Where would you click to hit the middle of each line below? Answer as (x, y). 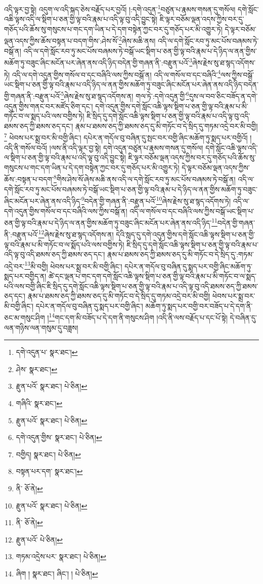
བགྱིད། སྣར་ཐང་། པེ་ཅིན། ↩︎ (48, 454)
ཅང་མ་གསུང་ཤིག (25, 318)
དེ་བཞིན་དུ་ (243, 318)
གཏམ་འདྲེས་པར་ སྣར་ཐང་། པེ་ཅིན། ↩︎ (61, 556)
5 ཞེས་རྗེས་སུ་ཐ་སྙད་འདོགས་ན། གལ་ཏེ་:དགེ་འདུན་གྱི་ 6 (125, 95)
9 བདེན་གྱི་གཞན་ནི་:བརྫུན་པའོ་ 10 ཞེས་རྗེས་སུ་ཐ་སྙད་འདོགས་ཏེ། (156, 200)
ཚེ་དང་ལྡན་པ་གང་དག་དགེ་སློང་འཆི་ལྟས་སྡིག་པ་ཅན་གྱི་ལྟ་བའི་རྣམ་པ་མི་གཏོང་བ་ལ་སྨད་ (153, 276)
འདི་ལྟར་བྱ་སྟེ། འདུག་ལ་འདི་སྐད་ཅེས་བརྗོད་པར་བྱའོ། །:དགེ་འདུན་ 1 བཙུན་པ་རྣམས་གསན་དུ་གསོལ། (120, 8)
